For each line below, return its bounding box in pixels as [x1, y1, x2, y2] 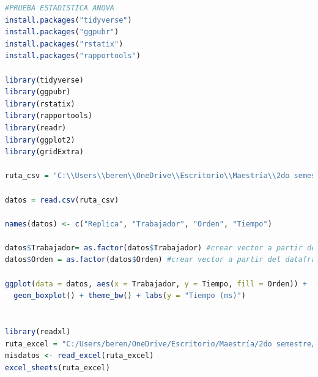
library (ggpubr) [5, 88, 71, 97]
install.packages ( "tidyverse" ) [5, 15, 132, 24]
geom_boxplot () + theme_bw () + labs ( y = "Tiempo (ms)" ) [13, 291, 246, 300]
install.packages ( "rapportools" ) [5, 51, 141, 61]
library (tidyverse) [5, 75, 84, 84]
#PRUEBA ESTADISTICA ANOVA [5, 4, 114, 12]
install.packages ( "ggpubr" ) [5, 28, 119, 37]
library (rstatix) [5, 99, 75, 108]
